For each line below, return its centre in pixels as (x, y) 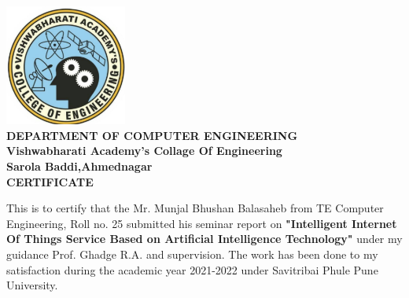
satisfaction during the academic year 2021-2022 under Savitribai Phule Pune (192, 269)
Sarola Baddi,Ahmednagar (79, 166)
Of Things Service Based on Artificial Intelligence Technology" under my (204, 239)
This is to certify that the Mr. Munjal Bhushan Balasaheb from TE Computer (195, 208)
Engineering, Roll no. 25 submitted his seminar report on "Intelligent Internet (202, 223)
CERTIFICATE (50, 181)
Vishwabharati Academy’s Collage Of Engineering (144, 151)
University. (32, 285)
